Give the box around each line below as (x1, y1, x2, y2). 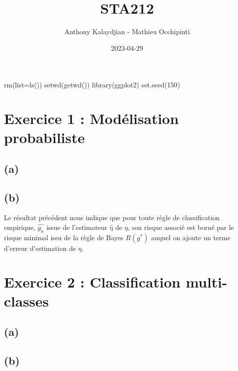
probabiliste (4, 127, 85, 147)
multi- (185, 271, 227, 291)
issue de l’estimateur (46, 222, 108, 232)
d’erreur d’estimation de (4, 243, 76, 253)
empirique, (4, 222, 36, 232)
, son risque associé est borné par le (128, 222, 234, 232)
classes (4, 290, 49, 310)
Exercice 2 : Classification (4, 271, 181, 291)
